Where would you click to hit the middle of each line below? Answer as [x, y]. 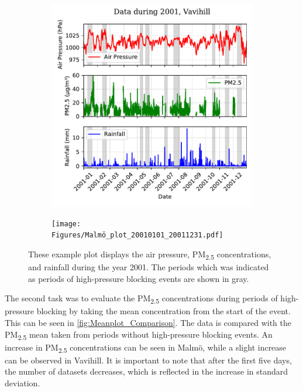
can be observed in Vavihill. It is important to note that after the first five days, [148, 360]
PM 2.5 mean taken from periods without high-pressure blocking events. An [139, 335]
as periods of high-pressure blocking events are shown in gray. [139, 278]
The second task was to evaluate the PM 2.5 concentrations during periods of [141, 299]
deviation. [23, 382]
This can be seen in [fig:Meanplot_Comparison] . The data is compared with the [148, 322]
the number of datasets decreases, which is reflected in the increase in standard [147, 371]
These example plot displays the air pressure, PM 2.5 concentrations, [150, 254]
